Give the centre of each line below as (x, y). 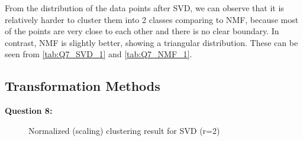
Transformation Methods (83, 86)
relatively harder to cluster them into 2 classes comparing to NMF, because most (152, 19)
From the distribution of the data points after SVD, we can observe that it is (144, 8)
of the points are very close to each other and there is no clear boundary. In (142, 31)
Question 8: (29, 111)
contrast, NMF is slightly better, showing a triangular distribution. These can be (151, 42)
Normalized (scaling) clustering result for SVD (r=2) (124, 130)
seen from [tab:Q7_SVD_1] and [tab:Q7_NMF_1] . (99, 54)
